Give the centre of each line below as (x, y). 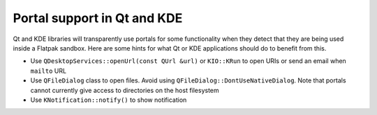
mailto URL (48, 71)
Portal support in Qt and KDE (98, 18)
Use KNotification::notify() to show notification (109, 100)
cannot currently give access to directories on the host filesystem (125, 90)
